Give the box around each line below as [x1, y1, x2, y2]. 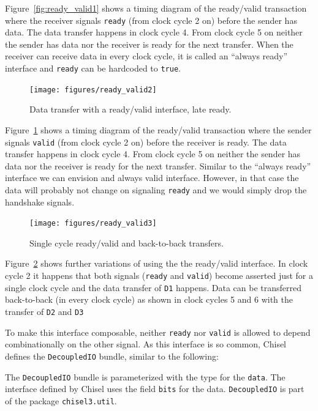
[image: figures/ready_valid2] [29, 85, 157, 94]
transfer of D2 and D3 [5, 305, 84, 317]
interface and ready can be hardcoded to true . [5, 62, 181, 75]
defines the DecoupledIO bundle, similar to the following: [5, 349, 219, 362]
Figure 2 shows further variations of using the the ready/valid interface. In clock [5, 257, 308, 270]
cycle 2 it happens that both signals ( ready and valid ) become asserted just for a [5, 269, 314, 282]
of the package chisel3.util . [5, 394, 117, 407]
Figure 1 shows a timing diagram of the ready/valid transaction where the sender [5, 123, 312, 136]
